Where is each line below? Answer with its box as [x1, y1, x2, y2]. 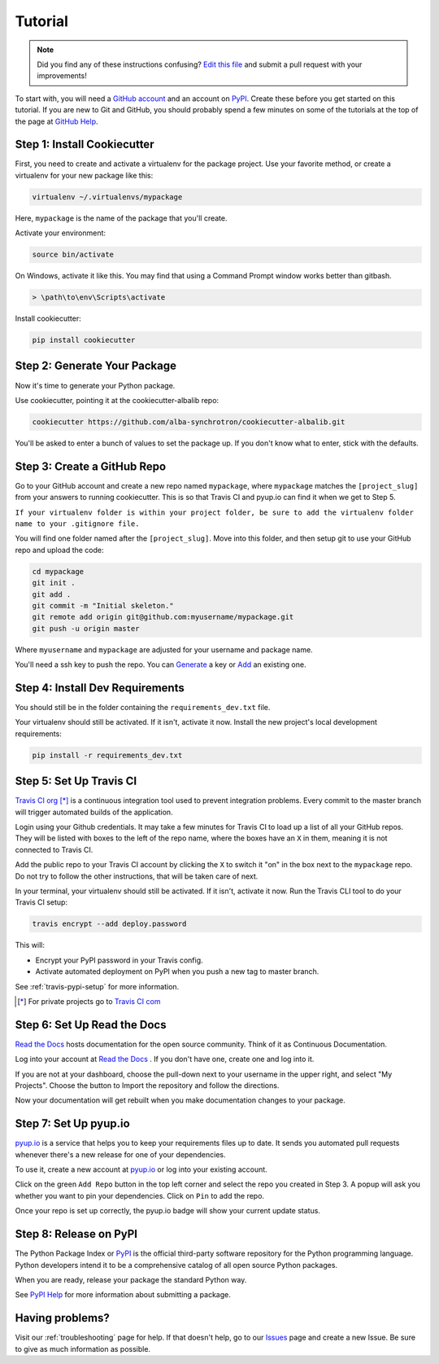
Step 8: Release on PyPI [15, 1227, 138, 1241]
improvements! [37, 71, 87, 81]
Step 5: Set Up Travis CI [15, 774, 137, 788]
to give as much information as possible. [15, 1344, 150, 1353]
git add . [32, 590, 72, 599]
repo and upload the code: [15, 545, 105, 555]
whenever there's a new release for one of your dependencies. [15, 1149, 227, 1160]
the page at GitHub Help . [15, 116, 98, 126]
